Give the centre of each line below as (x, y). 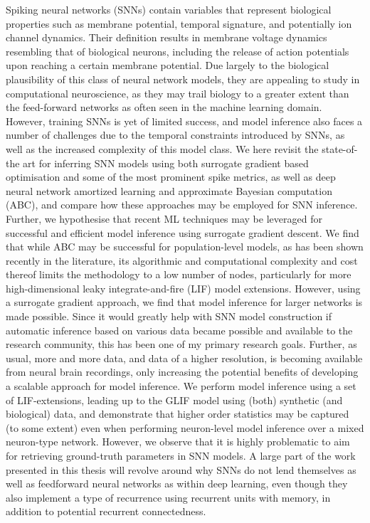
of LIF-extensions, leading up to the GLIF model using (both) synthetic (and (174, 400)
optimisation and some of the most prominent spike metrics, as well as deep (171, 177)
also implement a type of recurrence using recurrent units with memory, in (168, 497)
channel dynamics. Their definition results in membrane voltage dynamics (166, 37)
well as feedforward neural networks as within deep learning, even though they (177, 484)
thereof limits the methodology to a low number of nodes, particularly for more (179, 274)
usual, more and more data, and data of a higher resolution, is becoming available (184, 358)
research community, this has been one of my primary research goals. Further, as (181, 344)
